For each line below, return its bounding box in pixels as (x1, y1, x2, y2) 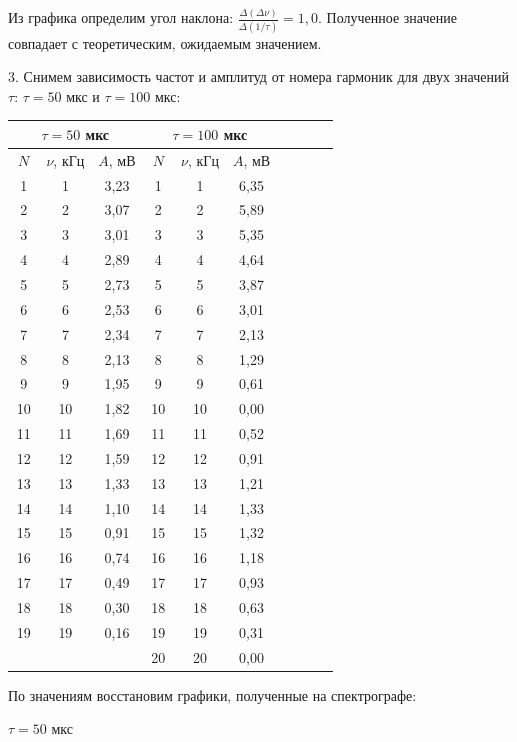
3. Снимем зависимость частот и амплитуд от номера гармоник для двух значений (8, 66, 509, 87)
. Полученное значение (318, 7, 457, 28)
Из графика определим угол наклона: (8, 7, 234, 28)
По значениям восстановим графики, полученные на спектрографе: (8, 684, 417, 705)
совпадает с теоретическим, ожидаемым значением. (8, 32, 322, 53)
